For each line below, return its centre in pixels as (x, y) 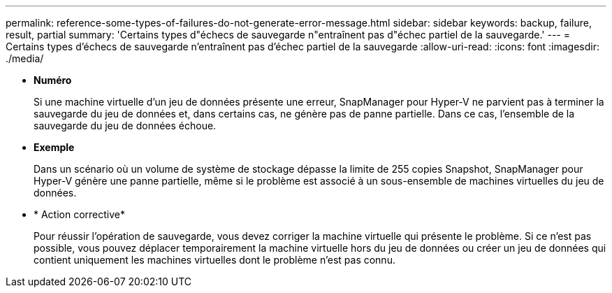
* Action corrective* (80, 214)
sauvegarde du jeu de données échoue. (125, 126)
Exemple (54, 147)
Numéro (53, 80)
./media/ (25, 58)
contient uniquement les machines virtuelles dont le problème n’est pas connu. (214, 260)
